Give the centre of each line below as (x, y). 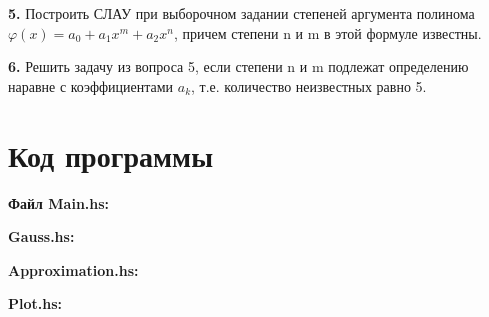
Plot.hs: (35, 303)
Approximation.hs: (73, 269)
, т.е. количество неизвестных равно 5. (309, 85)
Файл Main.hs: (59, 202)
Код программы (110, 154)
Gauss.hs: (41, 236)
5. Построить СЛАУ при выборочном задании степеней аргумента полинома (241, 13)
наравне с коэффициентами (91, 85)
